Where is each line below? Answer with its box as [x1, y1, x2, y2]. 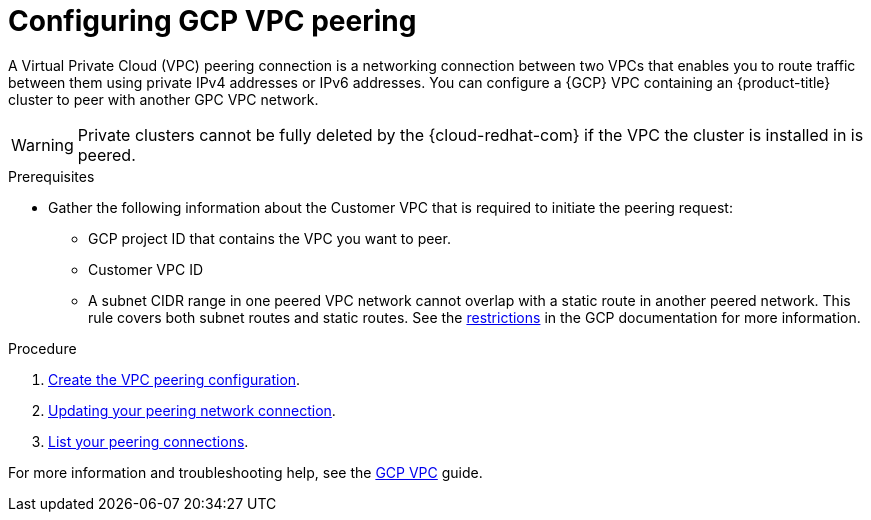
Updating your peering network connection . [48, 401, 336, 419]
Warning [11, 134, 74, 155]
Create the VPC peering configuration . [48, 370, 301, 388]
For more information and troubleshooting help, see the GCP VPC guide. [8, 463, 483, 481]
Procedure [8, 339, 77, 357]
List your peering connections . [48, 432, 249, 450]
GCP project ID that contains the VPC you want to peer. [88, 229, 451, 247]
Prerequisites [8, 167, 95, 185]
